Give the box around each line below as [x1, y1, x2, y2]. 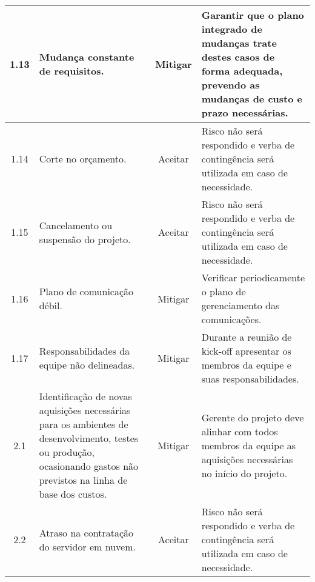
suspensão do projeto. [39, 232, 131, 246]
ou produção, [39, 445, 94, 459]
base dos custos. [39, 487, 107, 501]
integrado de [201, 22, 263, 36]
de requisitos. [39, 64, 104, 78]
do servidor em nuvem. [39, 539, 136, 554]
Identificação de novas [39, 389, 132, 403]
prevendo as [201, 78, 260, 92]
